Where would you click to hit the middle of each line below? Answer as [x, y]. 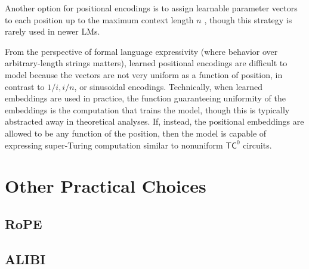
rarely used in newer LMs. [52, 31]
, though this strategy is [248, 19]
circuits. [257, 145]
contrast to [25, 86]
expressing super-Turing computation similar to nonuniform [114, 145]
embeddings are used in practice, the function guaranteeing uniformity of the [145, 98]
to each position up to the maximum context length [99, 19]
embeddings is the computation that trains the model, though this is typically [147, 109]
